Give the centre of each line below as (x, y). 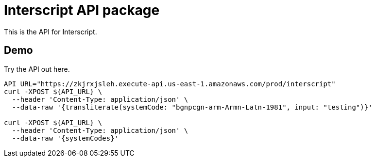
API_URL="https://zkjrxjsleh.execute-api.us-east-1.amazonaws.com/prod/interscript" (170, 84)
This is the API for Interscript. (51, 32)
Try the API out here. (37, 69)
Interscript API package (82, 10)
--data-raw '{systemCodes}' (65, 138)
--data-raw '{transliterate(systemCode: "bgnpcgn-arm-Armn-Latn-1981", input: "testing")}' (192, 107)
